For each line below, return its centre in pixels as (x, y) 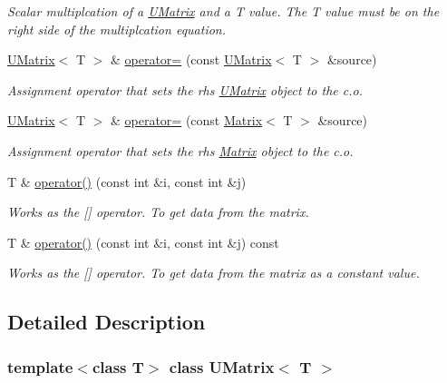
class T (118, 366)
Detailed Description (107, 322)
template (40, 366)
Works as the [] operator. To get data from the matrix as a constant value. (214, 273)
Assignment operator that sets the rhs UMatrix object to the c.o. (185, 89)
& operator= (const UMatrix (191, 59)
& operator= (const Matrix (186, 120)
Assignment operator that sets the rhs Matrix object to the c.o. (180, 150)
